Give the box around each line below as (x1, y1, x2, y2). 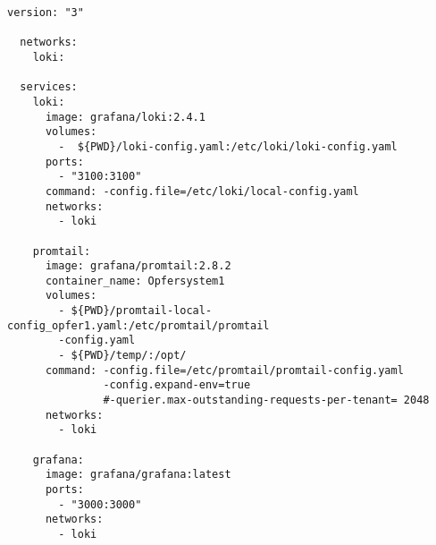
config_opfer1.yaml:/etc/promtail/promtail (7, 319, 270, 332)
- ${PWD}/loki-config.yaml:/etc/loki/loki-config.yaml (58, 140, 398, 153)
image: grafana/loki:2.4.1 (45, 110, 205, 123)
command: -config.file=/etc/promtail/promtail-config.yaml (45, 363, 404, 377)
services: (20, 81, 78, 94)
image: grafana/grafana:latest (45, 468, 231, 481)
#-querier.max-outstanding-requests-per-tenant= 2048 (103, 394, 430, 407)
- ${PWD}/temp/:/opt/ (58, 349, 187, 362)
